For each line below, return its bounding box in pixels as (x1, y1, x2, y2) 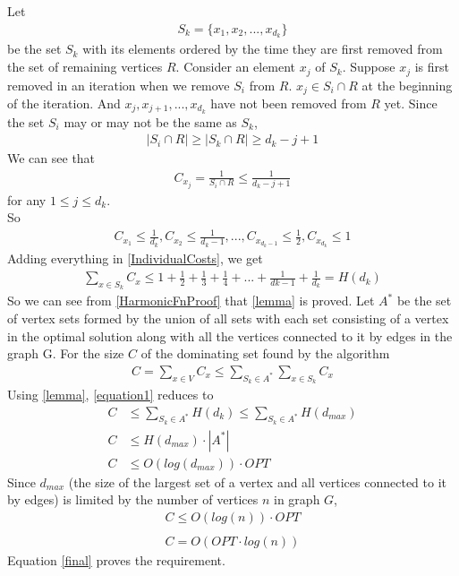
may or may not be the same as (64, 112, 237, 131)
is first (414, 57, 449, 76)
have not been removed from (210, 93, 367, 112)
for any (7, 190, 47, 209)
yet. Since (384, 93, 438, 112)
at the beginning (361, 75, 453, 94)
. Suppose (342, 57, 395, 76)
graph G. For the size (7, 344, 124, 363)
